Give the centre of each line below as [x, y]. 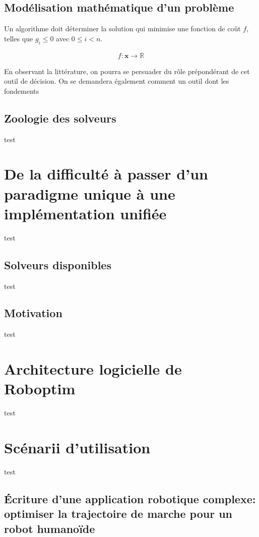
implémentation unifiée [85, 213]
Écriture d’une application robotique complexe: [130, 498]
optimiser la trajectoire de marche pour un [118, 514]
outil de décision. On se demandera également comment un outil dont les [117, 81]
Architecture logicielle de [93, 369]
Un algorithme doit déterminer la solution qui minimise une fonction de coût [122, 28]
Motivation [33, 313]
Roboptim [40, 389]
